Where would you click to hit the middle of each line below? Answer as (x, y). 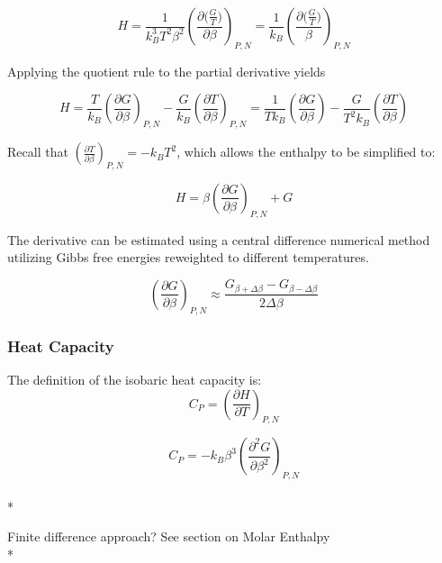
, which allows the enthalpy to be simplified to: (306, 152)
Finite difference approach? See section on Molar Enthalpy (169, 536)
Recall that (38, 152)
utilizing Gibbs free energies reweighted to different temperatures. (188, 257)
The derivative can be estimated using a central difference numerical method (219, 239)
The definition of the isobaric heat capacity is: (135, 379)
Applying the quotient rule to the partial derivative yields (167, 71)
